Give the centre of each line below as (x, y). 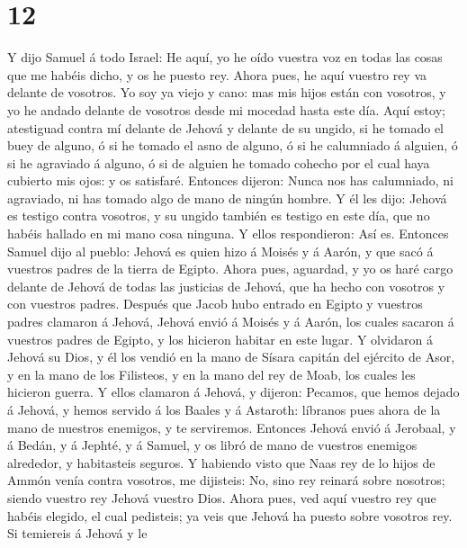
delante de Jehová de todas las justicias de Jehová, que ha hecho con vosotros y (226, 286)
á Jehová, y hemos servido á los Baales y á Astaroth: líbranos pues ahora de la (224, 409)
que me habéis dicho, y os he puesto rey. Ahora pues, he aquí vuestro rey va (217, 74)
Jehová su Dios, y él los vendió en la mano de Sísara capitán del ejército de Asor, (231, 357)
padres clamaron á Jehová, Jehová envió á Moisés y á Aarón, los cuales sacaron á (231, 322)
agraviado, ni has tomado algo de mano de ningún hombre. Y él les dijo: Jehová (227, 198)
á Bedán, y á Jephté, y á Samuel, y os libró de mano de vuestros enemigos (212, 445)
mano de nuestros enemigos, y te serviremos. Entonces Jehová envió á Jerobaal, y (232, 427)
